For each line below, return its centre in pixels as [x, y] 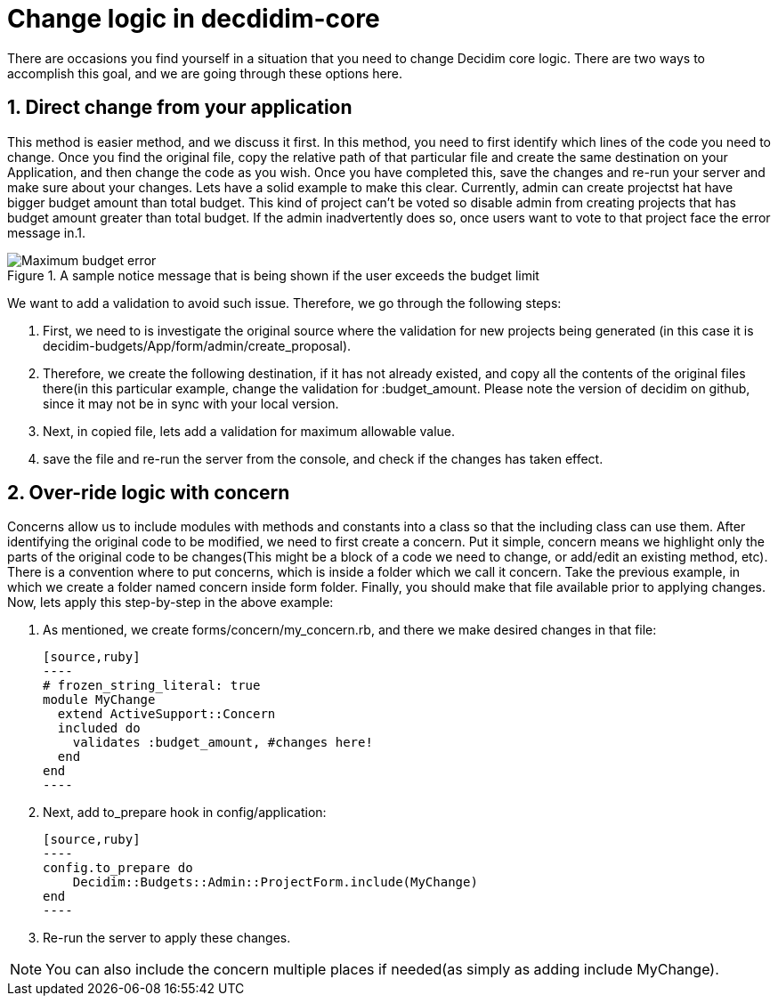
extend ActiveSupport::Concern [166, 714]
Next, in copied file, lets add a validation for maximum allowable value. [249, 431]
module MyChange [99, 700]
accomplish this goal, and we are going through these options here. [205, 73]
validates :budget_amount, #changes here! [223, 743]
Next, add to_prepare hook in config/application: [185, 813]
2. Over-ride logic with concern [149, 493]
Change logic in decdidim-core [194, 19]
